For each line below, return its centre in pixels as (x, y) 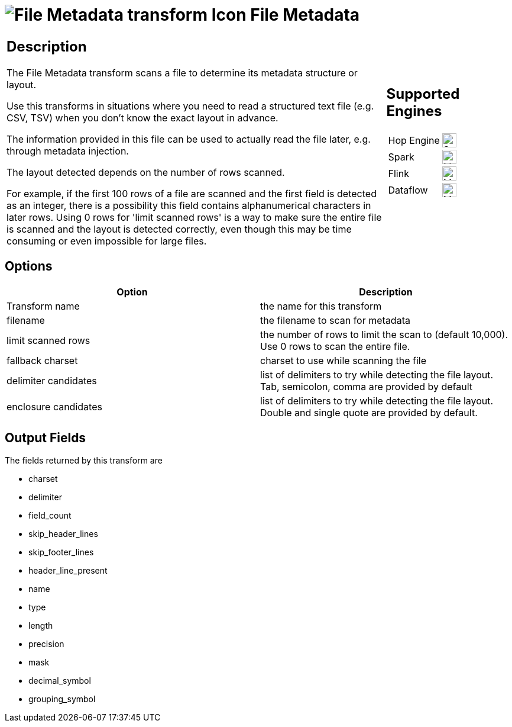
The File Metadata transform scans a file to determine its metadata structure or (182, 73)
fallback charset (42, 360)
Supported (423, 94)
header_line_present (68, 571)
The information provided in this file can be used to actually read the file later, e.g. (189, 139)
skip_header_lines (63, 534)
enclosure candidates (54, 406)
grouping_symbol (62, 699)
